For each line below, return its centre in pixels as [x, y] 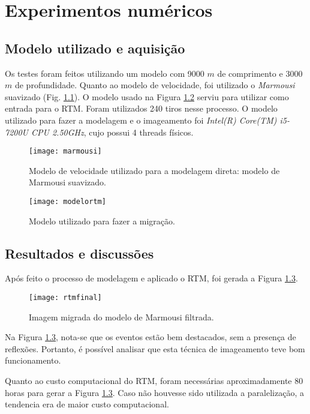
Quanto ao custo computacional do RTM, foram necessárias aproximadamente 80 [154, 381]
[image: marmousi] [65, 151]
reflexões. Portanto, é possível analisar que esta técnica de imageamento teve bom [155, 348]
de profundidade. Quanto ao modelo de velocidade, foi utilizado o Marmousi [155, 85]
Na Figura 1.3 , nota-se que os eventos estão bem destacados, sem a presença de [151, 337]
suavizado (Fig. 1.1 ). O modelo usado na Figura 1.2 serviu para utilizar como [147, 96]
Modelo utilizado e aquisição [95, 48]
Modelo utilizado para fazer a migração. [102, 220]
